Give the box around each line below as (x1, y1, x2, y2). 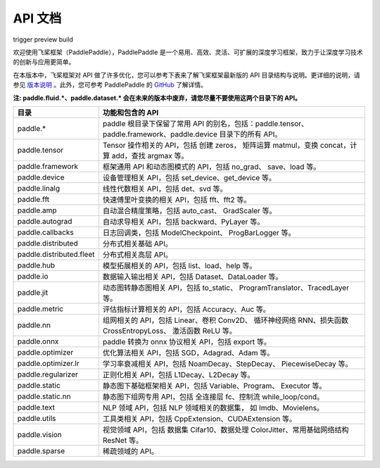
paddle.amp (17, 205, 57, 215)
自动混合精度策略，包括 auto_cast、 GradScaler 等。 (102, 205, 277, 215)
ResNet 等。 (102, 435, 144, 445)
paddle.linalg (17, 183, 60, 193)
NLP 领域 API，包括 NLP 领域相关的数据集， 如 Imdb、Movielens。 (102, 403, 324, 412)
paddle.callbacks (17, 227, 74, 237)
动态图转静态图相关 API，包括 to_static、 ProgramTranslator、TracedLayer (102, 282, 350, 292)
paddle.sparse (17, 445, 65, 455)
